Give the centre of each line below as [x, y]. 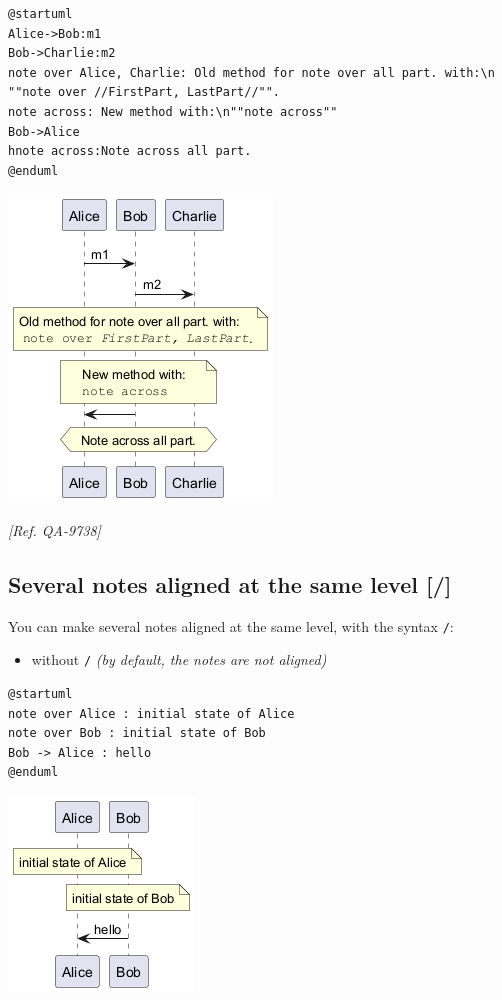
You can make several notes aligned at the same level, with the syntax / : [231, 625]
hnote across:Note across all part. [130, 151]
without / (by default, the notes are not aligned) [179, 659]
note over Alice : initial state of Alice [151, 713]
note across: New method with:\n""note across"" [173, 111]
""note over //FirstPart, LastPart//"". [144, 92]
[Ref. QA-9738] [54, 529]
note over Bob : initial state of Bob [137, 733]
